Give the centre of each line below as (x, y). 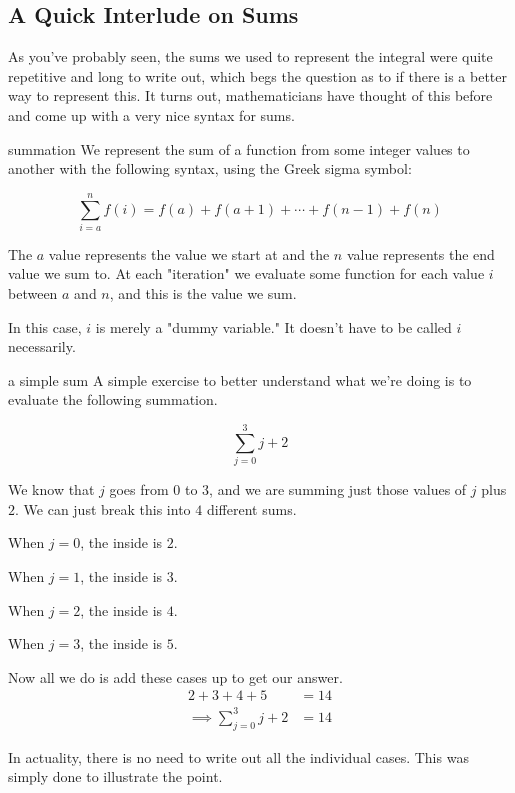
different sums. (251, 508)
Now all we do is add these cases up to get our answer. (175, 676)
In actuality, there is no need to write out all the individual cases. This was (238, 756)
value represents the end (420, 253)
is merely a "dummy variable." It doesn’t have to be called (273, 326)
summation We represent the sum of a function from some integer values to (239, 148)
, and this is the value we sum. (203, 293)
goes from (139, 489)
